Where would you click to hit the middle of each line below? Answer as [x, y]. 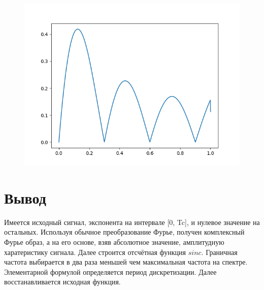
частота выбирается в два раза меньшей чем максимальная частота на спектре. [126, 262]
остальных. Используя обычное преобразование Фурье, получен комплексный [124, 232]
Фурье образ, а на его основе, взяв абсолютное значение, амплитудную [114, 241]
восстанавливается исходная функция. [62, 282]
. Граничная [219, 252]
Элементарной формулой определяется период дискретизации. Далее [110, 271]
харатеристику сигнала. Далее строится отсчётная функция [95, 252]
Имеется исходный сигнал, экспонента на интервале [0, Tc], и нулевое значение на [132, 222]
